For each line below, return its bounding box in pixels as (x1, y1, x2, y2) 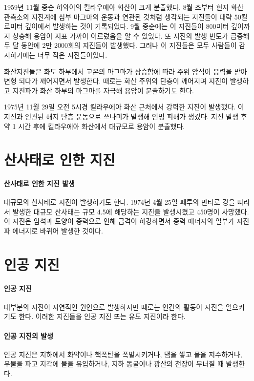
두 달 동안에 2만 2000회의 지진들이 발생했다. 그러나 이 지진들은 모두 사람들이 (4, 40, 237, 50)
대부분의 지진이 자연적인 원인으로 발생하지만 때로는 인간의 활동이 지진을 (4, 301, 224, 312)
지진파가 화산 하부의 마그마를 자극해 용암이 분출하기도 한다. (12, 85, 194, 95)
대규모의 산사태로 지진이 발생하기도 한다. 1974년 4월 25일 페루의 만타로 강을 (4, 197, 235, 207)
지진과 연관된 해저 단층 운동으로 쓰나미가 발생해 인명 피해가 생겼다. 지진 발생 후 (4, 111, 247, 121)
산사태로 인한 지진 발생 (4, 178, 75, 189)
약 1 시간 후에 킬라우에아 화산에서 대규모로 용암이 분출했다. (4, 121, 185, 131)
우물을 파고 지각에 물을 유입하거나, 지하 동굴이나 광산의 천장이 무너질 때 (4, 359, 224, 369)
